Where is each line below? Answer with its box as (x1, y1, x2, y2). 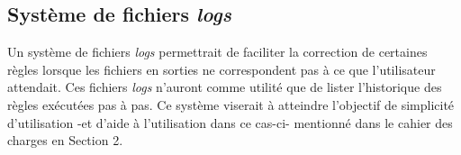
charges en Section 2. (7, 131, 123, 150)
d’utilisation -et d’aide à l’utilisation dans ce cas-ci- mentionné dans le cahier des (7, 113, 453, 132)
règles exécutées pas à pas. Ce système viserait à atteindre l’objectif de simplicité (7, 95, 455, 114)
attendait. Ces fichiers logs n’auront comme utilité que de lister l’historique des (7, 77, 442, 96)
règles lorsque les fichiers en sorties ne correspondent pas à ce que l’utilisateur (7, 59, 436, 78)
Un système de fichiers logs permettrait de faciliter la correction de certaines (7, 42, 428, 61)
